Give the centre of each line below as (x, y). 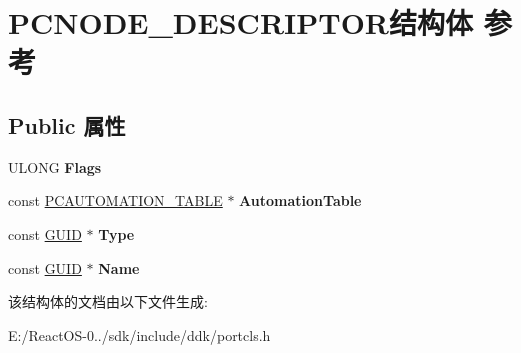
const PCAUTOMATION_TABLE (115, 200)
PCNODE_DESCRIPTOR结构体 (241, 22)
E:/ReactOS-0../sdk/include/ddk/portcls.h (139, 334)
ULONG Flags (55, 166)
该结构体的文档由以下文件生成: (108, 301)
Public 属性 (67, 124)
